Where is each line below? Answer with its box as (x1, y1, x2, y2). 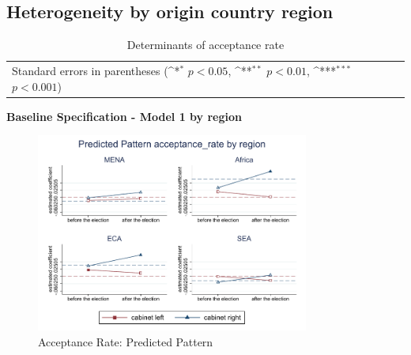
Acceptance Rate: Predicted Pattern (38, 333, 213, 349)
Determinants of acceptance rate (126, 36, 285, 53)
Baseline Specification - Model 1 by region (6, 108, 242, 124)
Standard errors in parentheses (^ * (12, 62, 180, 79)
